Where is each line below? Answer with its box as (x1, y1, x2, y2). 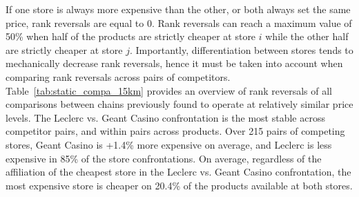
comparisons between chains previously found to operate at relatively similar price (6, 97, 353, 111)
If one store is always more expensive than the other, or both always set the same (6, 2, 351, 16)
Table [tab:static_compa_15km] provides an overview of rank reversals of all (6, 83, 333, 97)
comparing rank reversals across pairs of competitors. (6, 69, 231, 84)
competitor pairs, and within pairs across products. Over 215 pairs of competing (6, 124, 345, 138)
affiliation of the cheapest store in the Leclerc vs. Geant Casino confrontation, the (6, 165, 351, 179)
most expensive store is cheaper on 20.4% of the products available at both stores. (6, 178, 353, 192)
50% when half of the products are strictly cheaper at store (6, 29, 256, 44)
